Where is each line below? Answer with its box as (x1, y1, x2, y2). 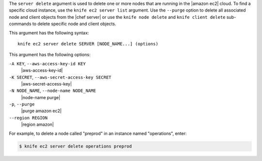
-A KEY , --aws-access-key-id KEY (9, 60, 86, 66)
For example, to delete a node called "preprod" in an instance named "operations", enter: (9, 131, 187, 136)
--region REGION (9, 115, 48, 120)
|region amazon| (21, 121, 54, 128)
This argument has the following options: (9, 52, 91, 58)
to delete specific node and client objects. (32, 21, 116, 27)
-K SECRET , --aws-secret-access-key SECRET (9, 74, 112, 80)
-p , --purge (9, 102, 35, 107)
